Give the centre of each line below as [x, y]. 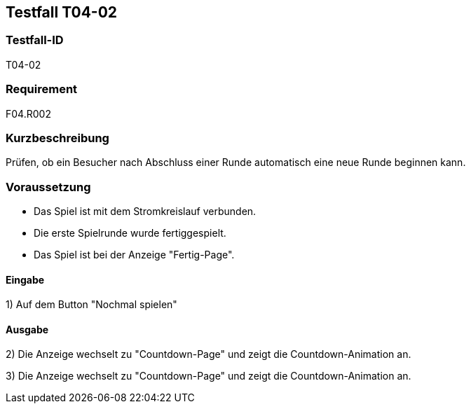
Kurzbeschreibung [57, 138]
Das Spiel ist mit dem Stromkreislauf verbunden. [145, 212]
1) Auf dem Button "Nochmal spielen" [91, 305]
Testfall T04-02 [62, 12]
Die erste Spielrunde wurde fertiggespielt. [130, 233]
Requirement [42, 89]
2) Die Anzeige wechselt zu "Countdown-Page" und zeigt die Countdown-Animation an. [209, 354]
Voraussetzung [48, 187]
